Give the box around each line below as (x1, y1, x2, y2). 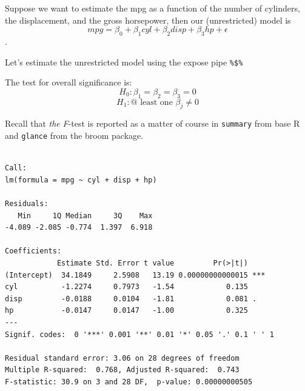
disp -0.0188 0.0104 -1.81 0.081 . (5, 294, 257, 303)
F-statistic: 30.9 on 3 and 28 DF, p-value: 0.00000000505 (5, 378, 253, 387)
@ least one (130, 98, 173, 107)
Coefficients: (5, 247, 62, 256)
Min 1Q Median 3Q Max (18, 211, 153, 220)
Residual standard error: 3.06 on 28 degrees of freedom (5, 353, 240, 363)
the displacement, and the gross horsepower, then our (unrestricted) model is (5, 13, 291, 26)
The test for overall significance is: (5, 76, 132, 89)
